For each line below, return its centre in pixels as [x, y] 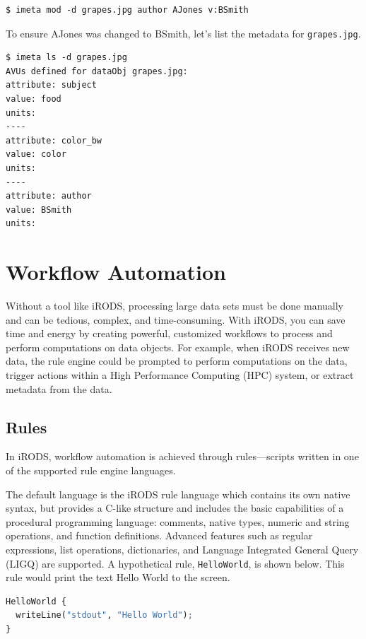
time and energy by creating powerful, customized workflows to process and [169, 333]
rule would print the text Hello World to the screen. [118, 577]
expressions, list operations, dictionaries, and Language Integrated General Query [182, 550]
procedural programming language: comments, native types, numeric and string [178, 521]
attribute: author [49, 196]
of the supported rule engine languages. [91, 470]
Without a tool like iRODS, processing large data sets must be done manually [175, 306]
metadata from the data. [59, 388]
